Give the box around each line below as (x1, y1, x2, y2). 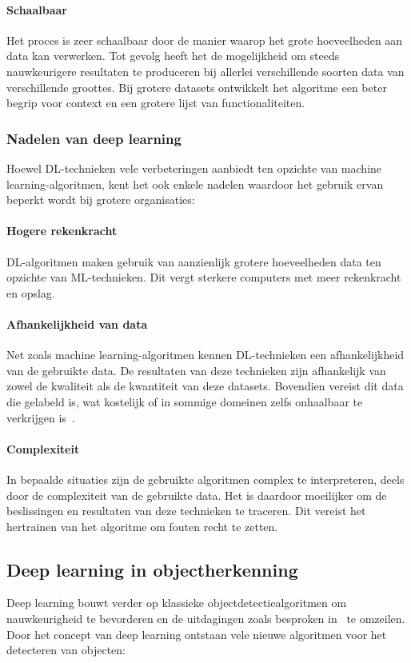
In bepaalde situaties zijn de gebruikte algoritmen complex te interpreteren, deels (6, 470, 405, 487)
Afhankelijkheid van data (6, 315, 148, 332)
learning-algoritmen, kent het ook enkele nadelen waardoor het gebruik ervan (6, 175, 384, 192)
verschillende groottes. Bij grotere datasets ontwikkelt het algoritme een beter (6, 78, 387, 95)
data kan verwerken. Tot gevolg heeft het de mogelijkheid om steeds (6, 47, 340, 64)
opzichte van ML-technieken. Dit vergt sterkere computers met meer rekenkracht (6, 269, 401, 286)
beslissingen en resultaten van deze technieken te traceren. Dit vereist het (6, 502, 366, 519)
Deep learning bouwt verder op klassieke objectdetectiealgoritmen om (6, 594, 347, 611)
